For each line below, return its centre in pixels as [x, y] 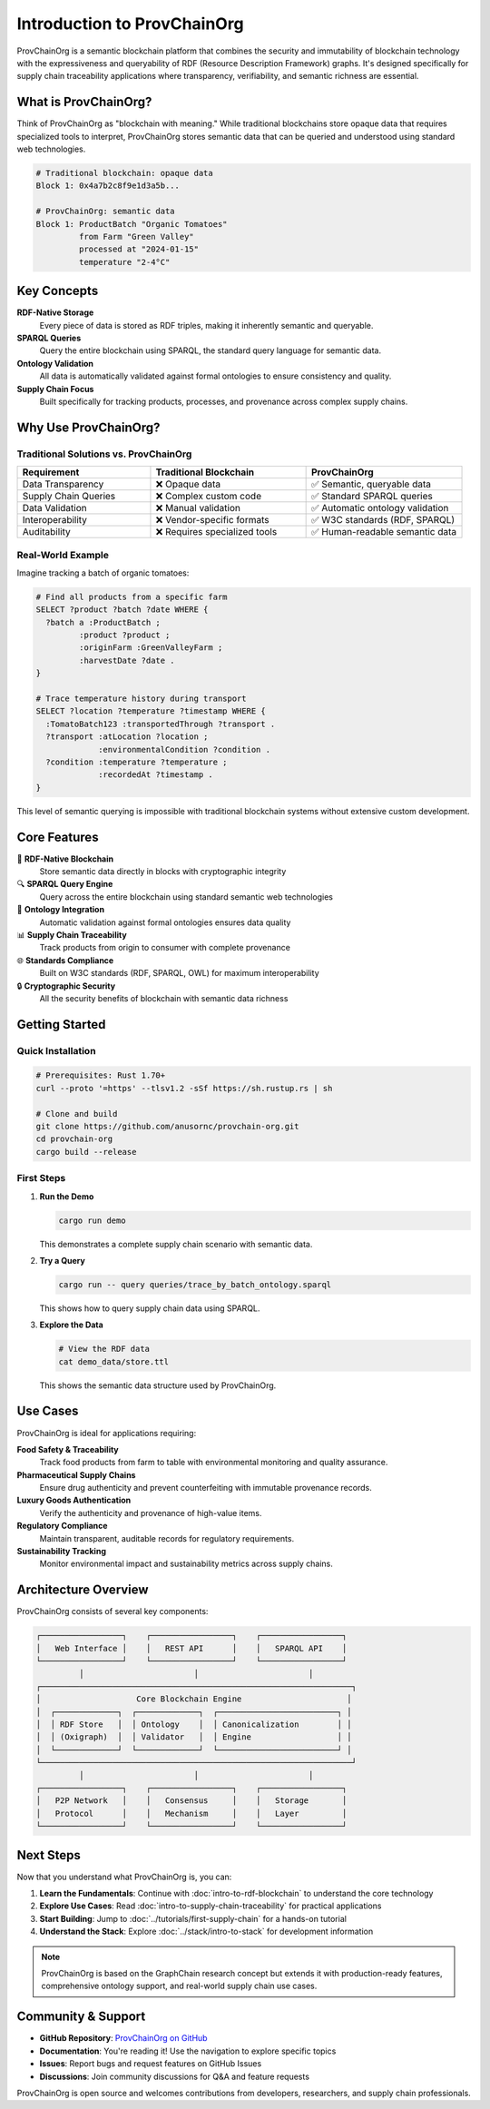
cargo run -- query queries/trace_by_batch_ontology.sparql [195, 1284]
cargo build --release [86, 1152]
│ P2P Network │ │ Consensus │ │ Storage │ [191, 1801]
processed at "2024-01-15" [139, 249]
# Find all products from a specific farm [132, 596]
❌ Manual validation [198, 508]
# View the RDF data [104, 1349]
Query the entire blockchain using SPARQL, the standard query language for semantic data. [210, 350]
